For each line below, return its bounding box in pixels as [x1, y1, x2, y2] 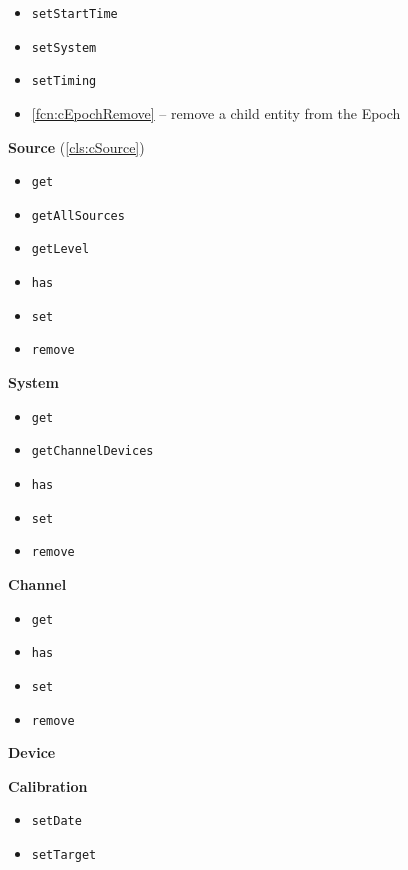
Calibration [8, 775, 88, 796]
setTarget [31, 848, 97, 863]
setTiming [31, 74, 97, 89]
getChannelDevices [31, 444, 154, 459]
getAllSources [31, 208, 125, 223]
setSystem [31, 40, 97, 55]
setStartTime [31, 7, 118, 21]
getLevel [31, 242, 90, 257]
